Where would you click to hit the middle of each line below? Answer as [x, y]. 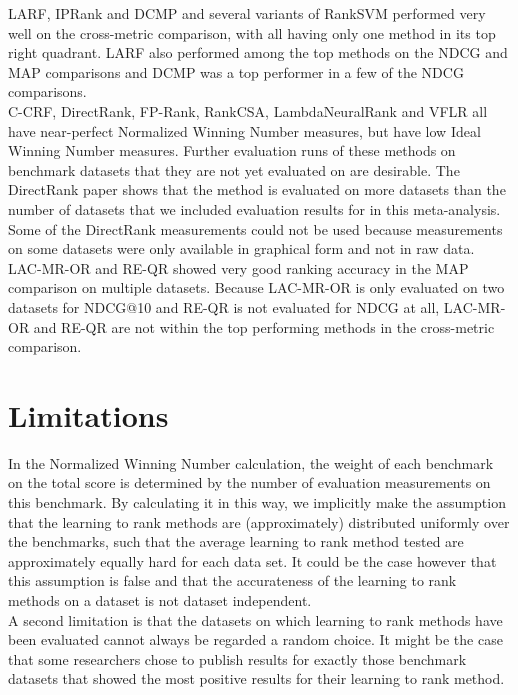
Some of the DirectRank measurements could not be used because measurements [255, 228]
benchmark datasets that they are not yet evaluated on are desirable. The [234, 169]
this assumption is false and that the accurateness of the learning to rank [232, 580]
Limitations [88, 414]
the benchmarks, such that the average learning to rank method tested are [236, 541]
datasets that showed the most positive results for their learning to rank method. [256, 678]
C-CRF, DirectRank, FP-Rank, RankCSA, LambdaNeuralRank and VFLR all [248, 110]
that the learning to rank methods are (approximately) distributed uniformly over [259, 521]
